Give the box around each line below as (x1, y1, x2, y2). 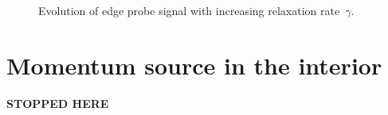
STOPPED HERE (6, 94, 109, 111)
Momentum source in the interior (6, 48, 382, 81)
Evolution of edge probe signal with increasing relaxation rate (38, 2, 340, 18)
